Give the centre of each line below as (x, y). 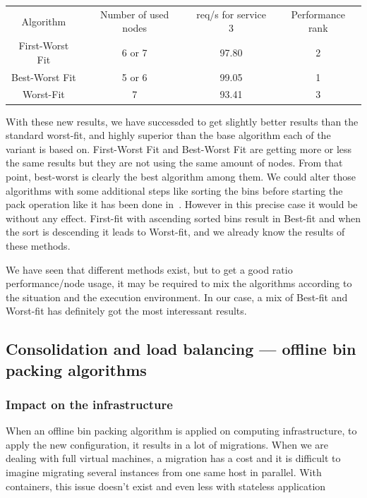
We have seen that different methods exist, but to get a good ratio (149, 269)
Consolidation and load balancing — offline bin (181, 349)
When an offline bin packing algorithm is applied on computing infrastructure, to (181, 431)
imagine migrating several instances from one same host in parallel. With (164, 472)
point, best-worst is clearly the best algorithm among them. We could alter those (181, 176)
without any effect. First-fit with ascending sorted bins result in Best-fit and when (183, 218)
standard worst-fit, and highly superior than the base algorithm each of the (168, 135)
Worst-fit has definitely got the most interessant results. (126, 311)
